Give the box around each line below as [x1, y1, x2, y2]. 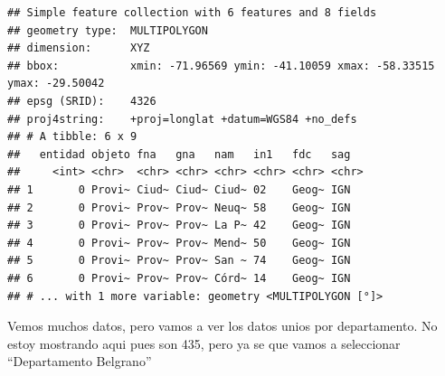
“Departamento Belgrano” [7, 352, 152, 371]
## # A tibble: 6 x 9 [7, 130, 137, 144]
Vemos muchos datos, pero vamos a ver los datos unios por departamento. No [7, 316, 438, 335]
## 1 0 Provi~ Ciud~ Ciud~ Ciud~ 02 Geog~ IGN [7, 183, 351, 196]
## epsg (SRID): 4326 [7, 94, 156, 108]
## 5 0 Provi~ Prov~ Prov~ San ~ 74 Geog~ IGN [7, 254, 351, 268]
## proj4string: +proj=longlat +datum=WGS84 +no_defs [7, 112, 357, 126]
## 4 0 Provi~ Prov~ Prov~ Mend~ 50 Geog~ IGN [7, 236, 351, 249]
